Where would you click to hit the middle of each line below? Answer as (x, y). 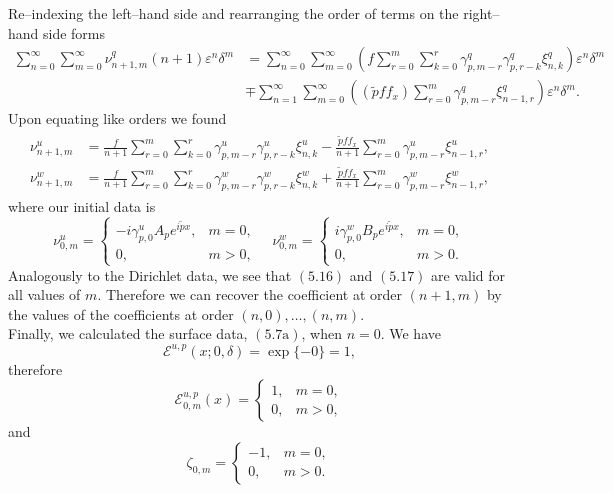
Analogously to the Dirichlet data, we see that (150, 274)
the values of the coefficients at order (121, 313)
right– (481, 13)
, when (321, 333)
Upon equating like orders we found (117, 118)
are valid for (468, 274)
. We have (410, 333)
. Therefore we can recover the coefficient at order (250, 294)
